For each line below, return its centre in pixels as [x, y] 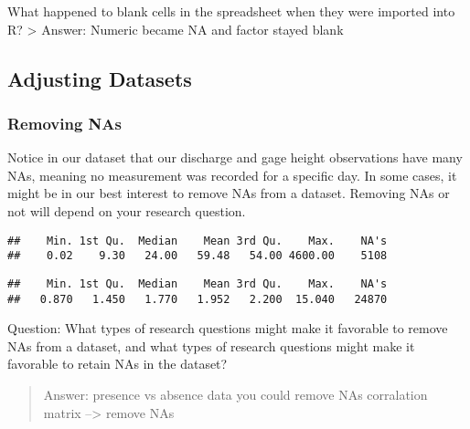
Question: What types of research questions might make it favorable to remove [228, 328]
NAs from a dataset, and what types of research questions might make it [211, 345]
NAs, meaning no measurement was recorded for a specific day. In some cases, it [232, 175]
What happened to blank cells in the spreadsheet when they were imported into [231, 11]
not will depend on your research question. [127, 210]
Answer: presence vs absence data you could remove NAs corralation [235, 394]
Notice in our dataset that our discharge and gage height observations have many [235, 157]
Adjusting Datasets [100, 78]
